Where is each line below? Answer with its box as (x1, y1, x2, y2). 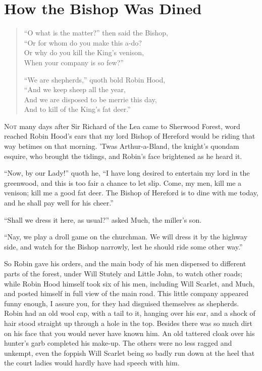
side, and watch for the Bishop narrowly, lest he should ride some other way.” (4, 241, 243, 252)
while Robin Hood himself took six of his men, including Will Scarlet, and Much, (4, 278, 255, 288)
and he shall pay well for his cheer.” (4, 197, 114, 208)
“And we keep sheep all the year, (24, 84, 126, 95)
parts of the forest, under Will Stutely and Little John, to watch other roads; (4, 268, 243, 278)
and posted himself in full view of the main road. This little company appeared (4, 288, 249, 299)
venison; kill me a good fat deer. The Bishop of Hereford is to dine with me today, (4, 187, 258, 198)
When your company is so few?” (24, 57, 124, 67)
